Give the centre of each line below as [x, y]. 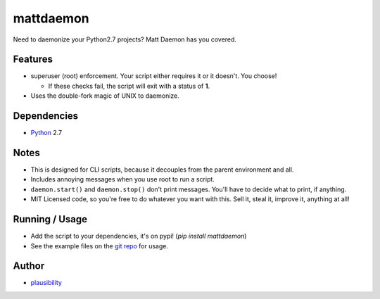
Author [29, 266]
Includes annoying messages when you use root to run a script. [122, 179]
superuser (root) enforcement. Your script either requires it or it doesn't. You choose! [154, 76]
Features [33, 59]
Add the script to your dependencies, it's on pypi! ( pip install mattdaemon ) [139, 236]
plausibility [46, 283]
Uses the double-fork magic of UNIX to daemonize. [105, 96]
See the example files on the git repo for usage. [100, 246]
